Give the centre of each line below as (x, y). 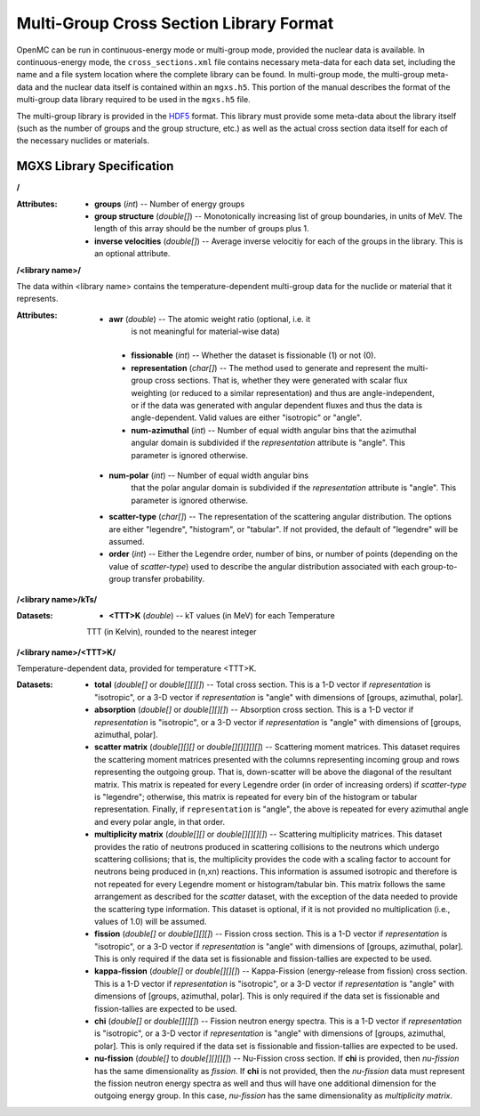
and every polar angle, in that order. (160, 821)
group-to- (439, 566)
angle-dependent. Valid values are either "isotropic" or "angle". (247, 417)
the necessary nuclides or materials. (83, 141)
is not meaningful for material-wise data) (205, 332)
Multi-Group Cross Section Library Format (175, 23)
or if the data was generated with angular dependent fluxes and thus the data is (276, 406)
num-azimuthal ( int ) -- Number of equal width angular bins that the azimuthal (274, 430)
